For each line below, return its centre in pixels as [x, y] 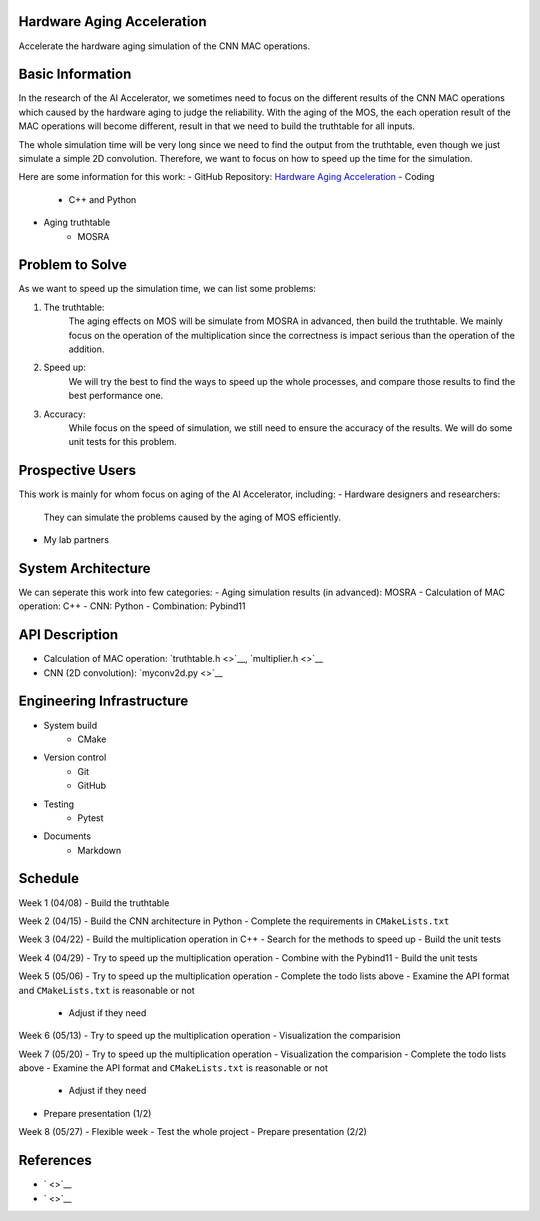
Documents [67, 836]
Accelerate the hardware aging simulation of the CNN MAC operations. [164, 46]
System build [70, 725]
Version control [75, 757]
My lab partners [76, 540]
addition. [86, 349]
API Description [68, 635]
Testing [59, 804]
